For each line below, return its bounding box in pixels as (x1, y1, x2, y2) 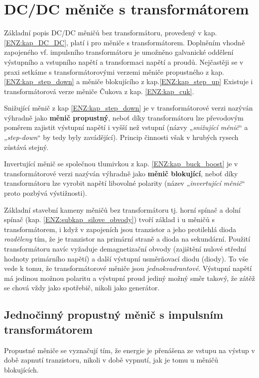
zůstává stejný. (4, 141, 48, 152)
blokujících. (4, 364, 39, 375)
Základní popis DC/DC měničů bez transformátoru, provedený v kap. (4, 27, 217, 38)
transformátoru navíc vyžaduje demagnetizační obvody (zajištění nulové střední (4, 244, 247, 253)
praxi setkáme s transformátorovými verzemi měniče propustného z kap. (4, 66, 224, 77)
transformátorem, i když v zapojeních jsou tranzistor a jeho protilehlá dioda (4, 224, 237, 234)
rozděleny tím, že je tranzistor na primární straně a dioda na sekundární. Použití (4, 234, 251, 244)
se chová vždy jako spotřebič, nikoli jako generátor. (4, 282, 160, 293)
